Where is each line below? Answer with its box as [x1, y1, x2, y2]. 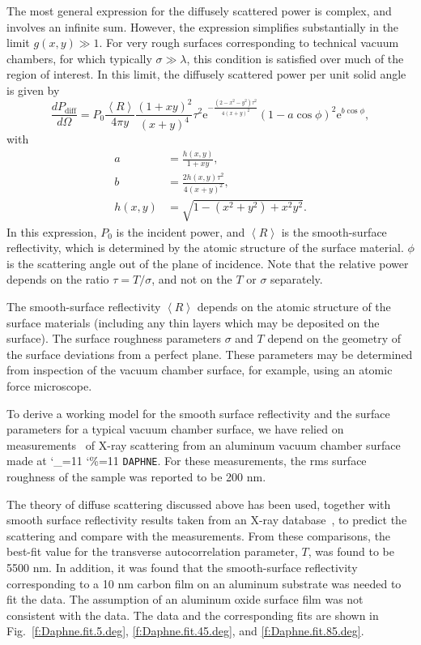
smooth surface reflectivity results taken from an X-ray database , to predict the [6, 511, 407, 528]
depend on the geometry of [267, 330, 401, 347]
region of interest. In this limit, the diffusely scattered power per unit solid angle [6, 66, 406, 83]
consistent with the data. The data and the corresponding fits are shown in [6, 606, 379, 623]
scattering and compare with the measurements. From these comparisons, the [6, 527, 391, 544]
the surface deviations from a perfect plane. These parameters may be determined [6, 345, 413, 362]
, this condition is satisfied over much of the [186, 49, 404, 66]
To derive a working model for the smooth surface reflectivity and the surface [6, 404, 390, 421]
